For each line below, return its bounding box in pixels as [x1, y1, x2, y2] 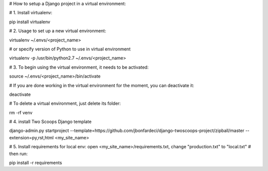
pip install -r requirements [9, 160, 62, 166]
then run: [9, 151, 28, 157]
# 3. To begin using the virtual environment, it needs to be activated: [9, 64, 149, 70]
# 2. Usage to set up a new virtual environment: [9, 28, 106, 34]
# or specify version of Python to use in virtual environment [9, 46, 131, 52]
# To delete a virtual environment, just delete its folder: [9, 100, 121, 106]
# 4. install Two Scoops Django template [9, 119, 92, 125]
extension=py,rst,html [9, 134, 54, 140]
